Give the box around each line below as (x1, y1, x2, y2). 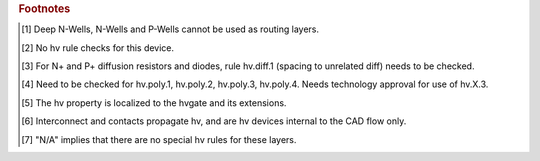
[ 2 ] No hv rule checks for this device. (21, 41, 175, 54)
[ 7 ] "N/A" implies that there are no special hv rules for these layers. (21, 133, 297, 145)
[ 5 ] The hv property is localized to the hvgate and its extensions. (21, 96, 287, 109)
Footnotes (18, 2, 71, 15)
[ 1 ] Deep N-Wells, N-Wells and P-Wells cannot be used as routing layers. (21, 23, 320, 35)
